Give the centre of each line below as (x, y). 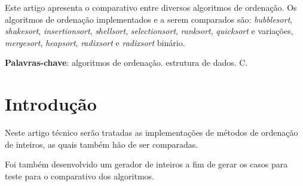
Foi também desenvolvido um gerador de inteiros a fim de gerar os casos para (146, 164)
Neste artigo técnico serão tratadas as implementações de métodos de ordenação (151, 132)
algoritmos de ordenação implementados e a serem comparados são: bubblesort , (149, 19)
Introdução (51, 104)
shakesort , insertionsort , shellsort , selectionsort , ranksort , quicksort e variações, (149, 31)
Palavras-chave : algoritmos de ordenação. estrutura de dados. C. (126, 62)
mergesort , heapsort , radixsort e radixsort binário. (95, 42)
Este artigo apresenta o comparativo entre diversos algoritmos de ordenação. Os (151, 7)
